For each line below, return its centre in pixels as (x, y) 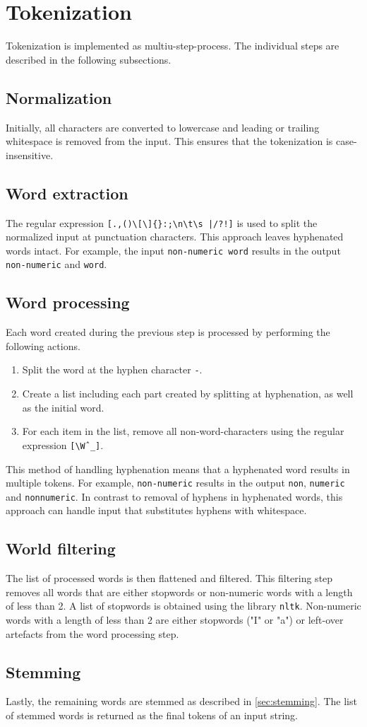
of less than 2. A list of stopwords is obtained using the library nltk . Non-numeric (183, 606)
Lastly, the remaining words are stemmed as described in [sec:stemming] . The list (181, 701)
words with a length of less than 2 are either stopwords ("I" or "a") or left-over (175, 620)
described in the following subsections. (89, 59)
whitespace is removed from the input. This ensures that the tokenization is (169, 141)
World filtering (61, 548)
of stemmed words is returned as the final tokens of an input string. (152, 715)
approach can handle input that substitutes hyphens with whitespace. (156, 510)
